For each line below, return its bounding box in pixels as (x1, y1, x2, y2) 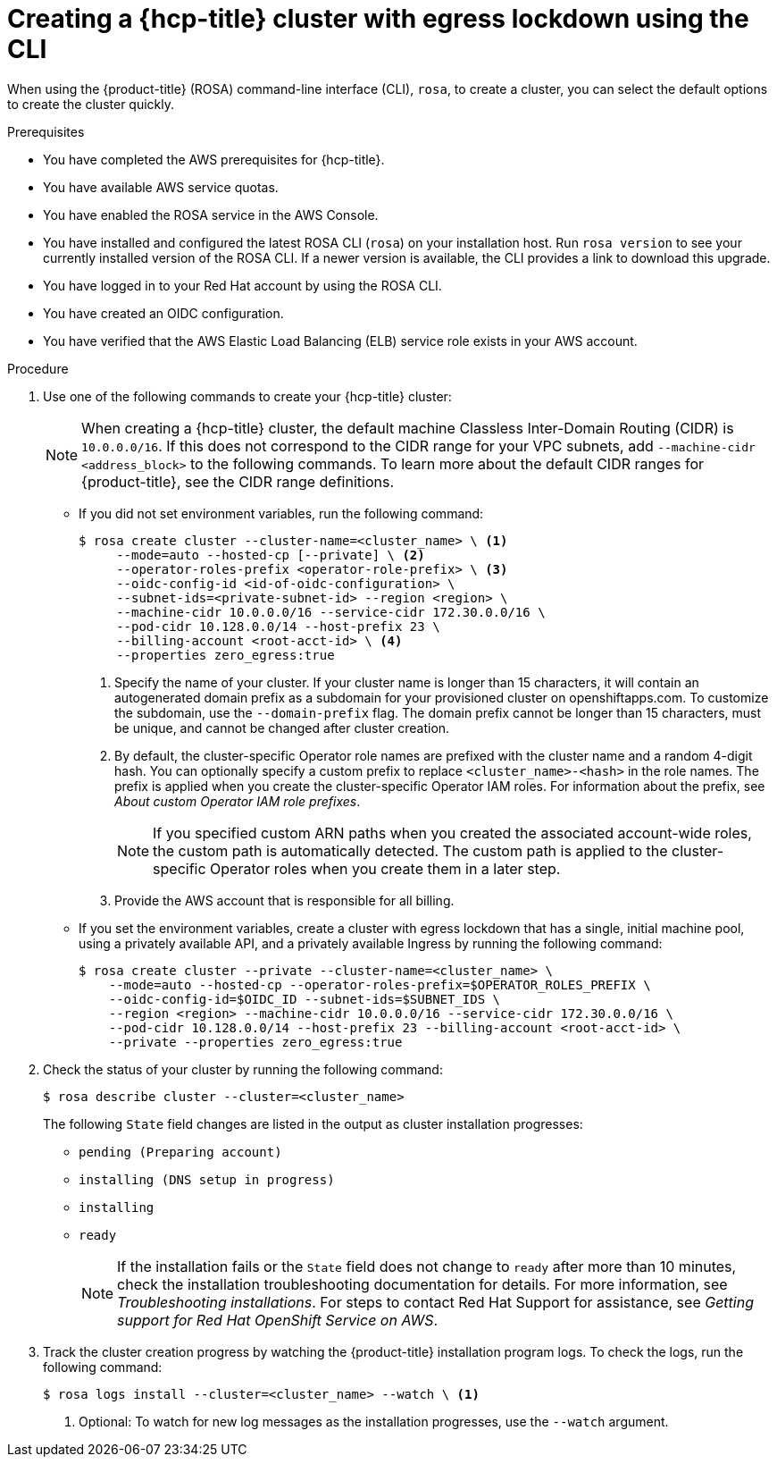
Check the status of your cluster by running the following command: (43, 1061, 443, 1077)
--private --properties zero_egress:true (108, 1034, 403, 1049)
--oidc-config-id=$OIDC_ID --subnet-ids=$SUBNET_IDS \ (108, 991, 501, 1006)
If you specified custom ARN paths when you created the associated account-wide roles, (153, 823, 752, 842)
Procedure (7, 360, 69, 376)
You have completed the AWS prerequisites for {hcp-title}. (43, 151, 385, 167)
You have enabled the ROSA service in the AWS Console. (43, 206, 379, 223)
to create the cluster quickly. (7, 96, 175, 112)
